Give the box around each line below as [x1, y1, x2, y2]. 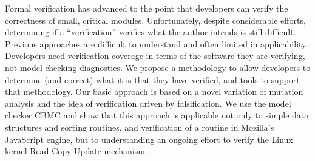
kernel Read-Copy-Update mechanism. [5, 145, 147, 157]
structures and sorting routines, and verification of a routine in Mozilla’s [5, 120, 274, 133]
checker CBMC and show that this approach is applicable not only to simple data [5, 109, 309, 122]
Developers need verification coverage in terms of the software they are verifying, [5, 49, 305, 62]
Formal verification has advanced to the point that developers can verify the [5, 2, 288, 14]
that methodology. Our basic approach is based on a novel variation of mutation [5, 85, 303, 98]
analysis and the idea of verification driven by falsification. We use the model [5, 97, 291, 109]
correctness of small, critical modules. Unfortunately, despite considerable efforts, [5, 13, 306, 26]
